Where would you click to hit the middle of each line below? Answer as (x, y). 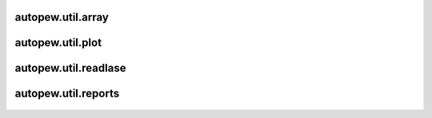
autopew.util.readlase (70, 68)
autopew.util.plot (58, 43)
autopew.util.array (62, 17)
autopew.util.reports (67, 94)
